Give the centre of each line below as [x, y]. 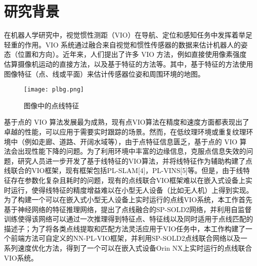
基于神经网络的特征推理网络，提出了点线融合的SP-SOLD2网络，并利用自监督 [128, 209]
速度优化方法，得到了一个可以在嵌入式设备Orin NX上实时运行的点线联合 [135, 248]
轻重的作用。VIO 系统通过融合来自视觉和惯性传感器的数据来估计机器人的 [123, 44]
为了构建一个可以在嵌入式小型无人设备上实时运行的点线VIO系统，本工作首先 [128, 199]
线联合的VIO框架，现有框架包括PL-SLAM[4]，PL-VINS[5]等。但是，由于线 [124, 170]
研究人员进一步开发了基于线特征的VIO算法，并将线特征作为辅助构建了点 [135, 160]
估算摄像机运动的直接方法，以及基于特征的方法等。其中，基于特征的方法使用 [128, 64]
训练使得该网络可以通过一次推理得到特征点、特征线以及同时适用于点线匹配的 [128, 219]
